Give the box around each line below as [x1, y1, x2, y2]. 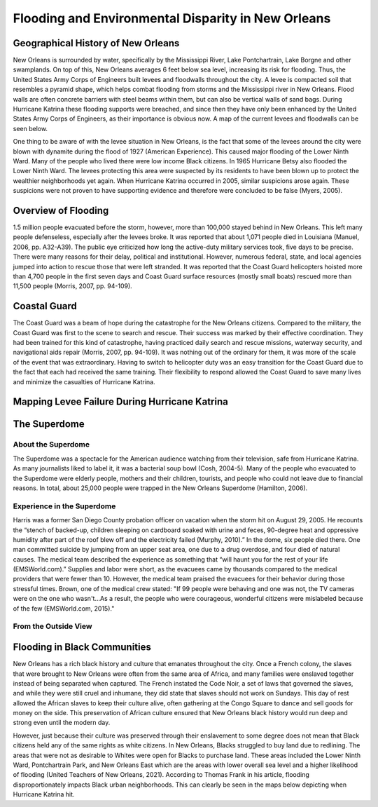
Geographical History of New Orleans [13, 37, 180, 49]
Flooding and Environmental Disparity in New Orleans [13, 11, 331, 26]
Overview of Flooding [13, 204, 109, 217]
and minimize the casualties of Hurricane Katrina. [13, 377, 155, 386]
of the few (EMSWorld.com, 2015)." [13, 604, 115, 613]
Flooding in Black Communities [13, 642, 152, 653]
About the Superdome [13, 440, 90, 449]
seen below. [13, 124, 48, 133]
